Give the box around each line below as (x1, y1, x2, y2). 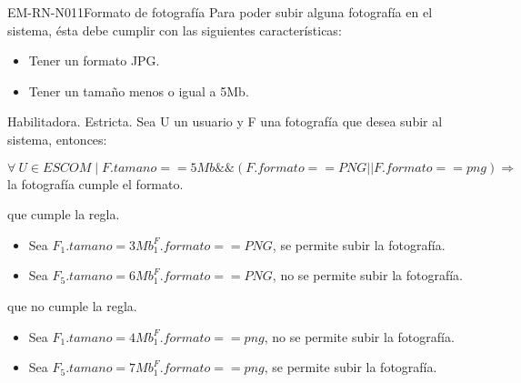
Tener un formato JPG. (28, 51, 160, 70)
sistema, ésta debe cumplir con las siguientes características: (7, 20, 342, 39)
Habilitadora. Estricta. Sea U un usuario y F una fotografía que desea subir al (7, 112, 443, 131)
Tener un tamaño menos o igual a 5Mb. (28, 81, 249, 100)
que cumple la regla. (7, 205, 120, 224)
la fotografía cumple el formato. (7, 174, 184, 193)
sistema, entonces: (7, 129, 107, 148)
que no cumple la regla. (7, 296, 137, 315)
